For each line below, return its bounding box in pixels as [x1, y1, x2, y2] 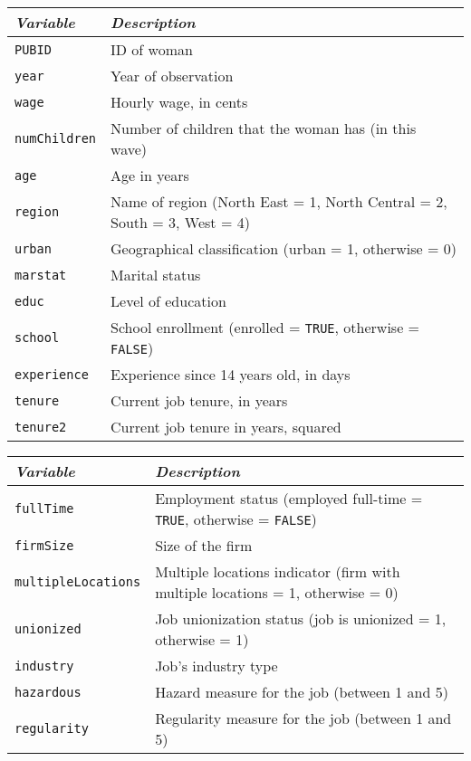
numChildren [14, 131, 97, 146]
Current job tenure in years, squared [111, 416, 341, 437]
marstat [14, 267, 67, 282]
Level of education [111, 290, 226, 311]
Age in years [111, 165, 189, 185]
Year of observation [111, 65, 234, 86]
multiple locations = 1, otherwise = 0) [155, 582, 399, 603]
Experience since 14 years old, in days [111, 364, 351, 385]
